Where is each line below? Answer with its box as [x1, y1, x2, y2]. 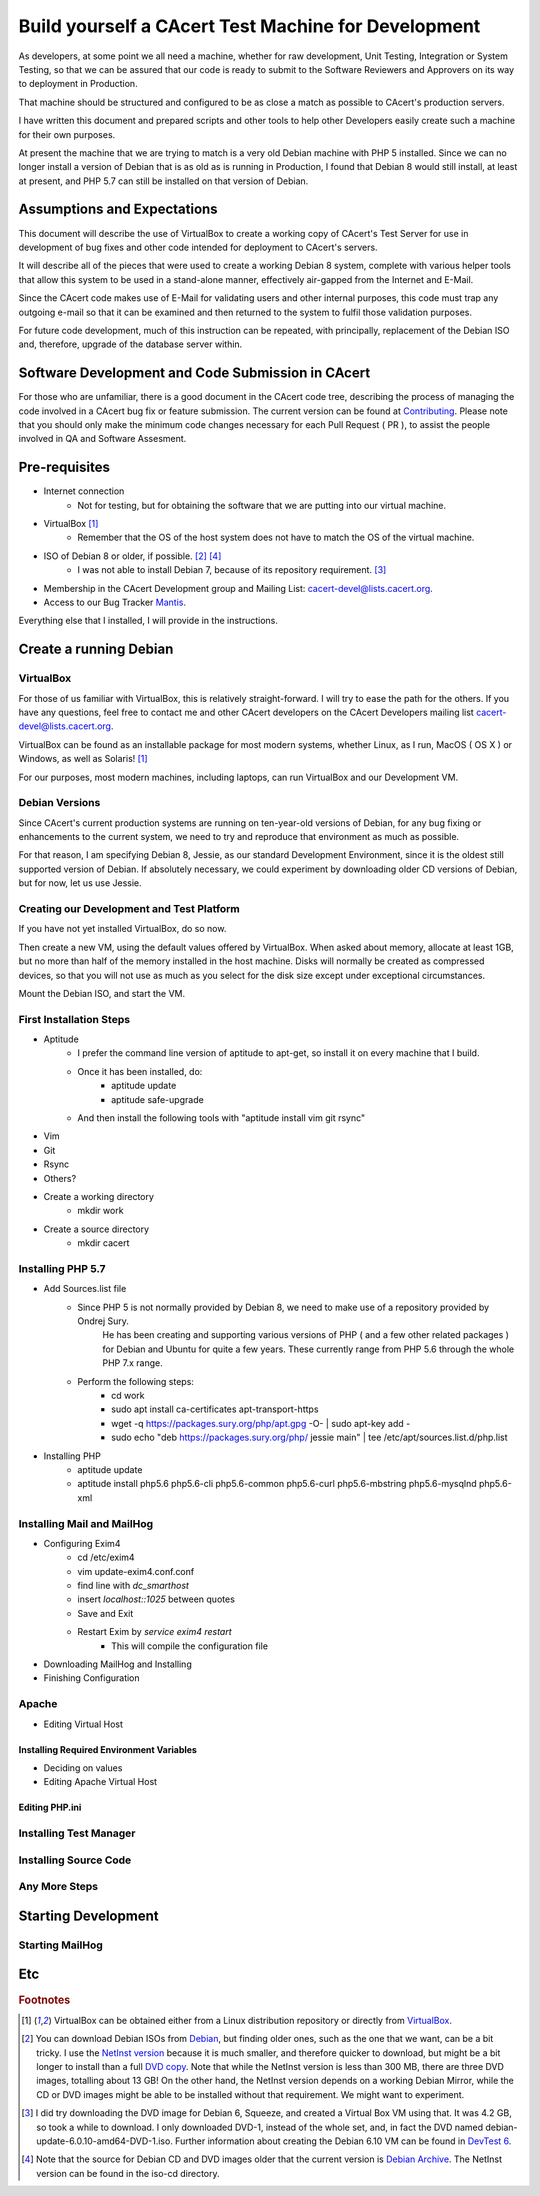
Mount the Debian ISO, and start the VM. [18, 987, 186, 999]
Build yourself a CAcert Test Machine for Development [18, 15, 481, 37]
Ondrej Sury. [77, 1315, 130, 1327]
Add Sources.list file [43, 1283, 127, 1295]
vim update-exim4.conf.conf [77, 1565, 195, 1577]
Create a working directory [43, 1190, 155, 1202]
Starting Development [18, 1907, 159, 1924]
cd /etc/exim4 [77, 1551, 135, 1564]
